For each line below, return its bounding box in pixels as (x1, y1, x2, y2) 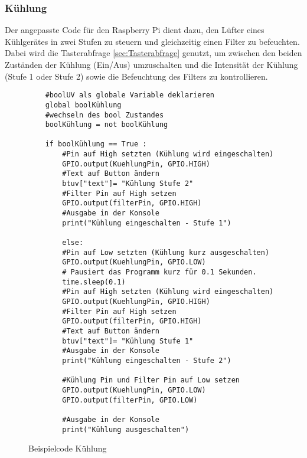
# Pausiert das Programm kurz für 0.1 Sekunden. (62, 268, 257, 276)
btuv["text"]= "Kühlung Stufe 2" (62, 179, 194, 188)
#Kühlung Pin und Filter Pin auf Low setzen (62, 376, 240, 385)
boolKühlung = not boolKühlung (45, 120, 168, 129)
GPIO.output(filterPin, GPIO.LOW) (62, 395, 198, 404)
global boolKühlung (45, 100, 122, 109)
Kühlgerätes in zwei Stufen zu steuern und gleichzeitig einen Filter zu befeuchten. (5, 35, 300, 47)
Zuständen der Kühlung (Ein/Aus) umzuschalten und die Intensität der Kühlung (5, 58, 298, 70)
